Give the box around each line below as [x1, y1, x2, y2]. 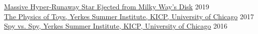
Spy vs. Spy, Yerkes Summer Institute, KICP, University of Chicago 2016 [4, 21, 228, 31]
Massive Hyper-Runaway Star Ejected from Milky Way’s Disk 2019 [4, 1, 209, 11]
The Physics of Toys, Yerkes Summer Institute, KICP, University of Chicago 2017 [4, 11, 254, 21]
